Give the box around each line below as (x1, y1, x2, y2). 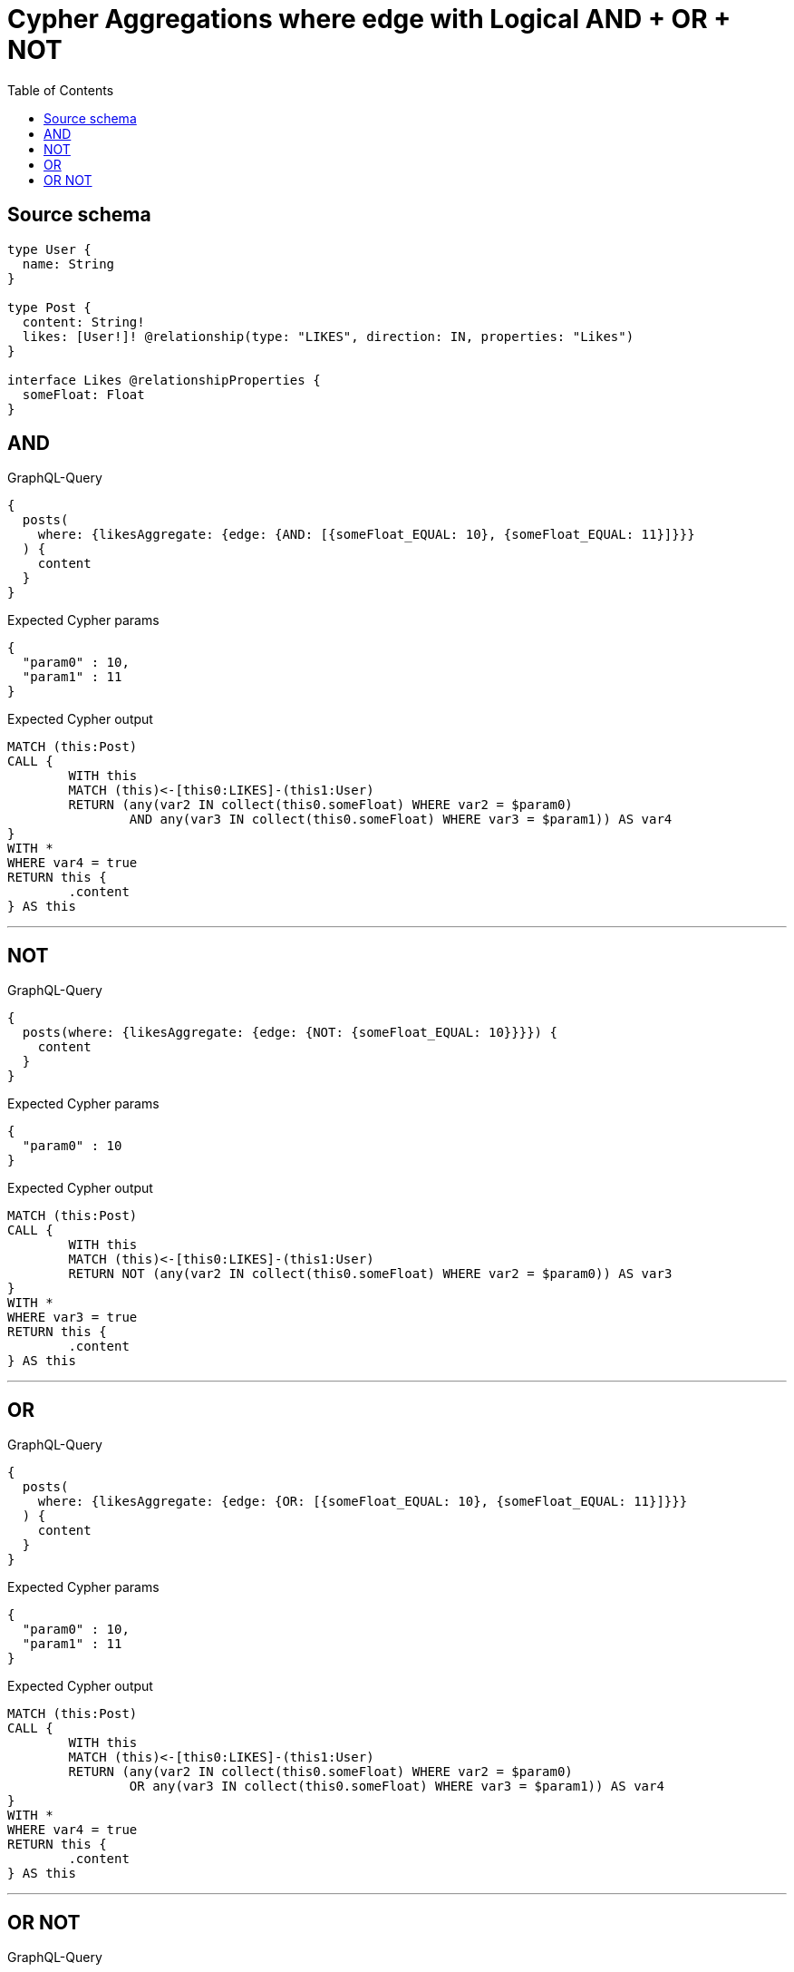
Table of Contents (7, 82, 114, 98)
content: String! (22, 314, 145, 329)
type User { (7, 241, 92, 257)
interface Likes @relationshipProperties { (7, 372, 321, 387)
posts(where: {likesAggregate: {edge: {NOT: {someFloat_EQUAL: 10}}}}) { (22, 1025, 557, 1040)
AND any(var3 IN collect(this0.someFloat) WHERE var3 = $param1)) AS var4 (129, 812, 673, 827)
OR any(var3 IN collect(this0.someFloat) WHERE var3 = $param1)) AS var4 (129, 1779, 664, 1794)
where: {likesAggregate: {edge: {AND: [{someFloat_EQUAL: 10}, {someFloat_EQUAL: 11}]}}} (37, 527, 695, 542)
